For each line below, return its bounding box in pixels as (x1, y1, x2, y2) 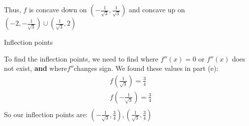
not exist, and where (4, 63, 67, 73)
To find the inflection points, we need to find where (4, 53, 158, 63)
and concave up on (128, 4, 185, 14)
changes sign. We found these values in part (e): (74, 63, 218, 73)
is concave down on (29, 4, 87, 14)
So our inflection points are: (4, 109, 88, 119)
